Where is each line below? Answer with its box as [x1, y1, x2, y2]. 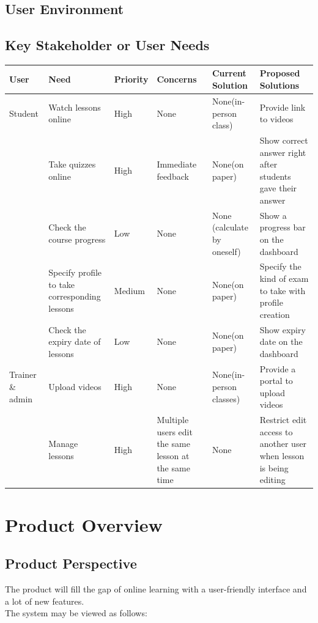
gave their [259, 182, 297, 194]
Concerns [157, 73, 197, 86]
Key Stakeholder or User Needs [5, 35, 210, 54]
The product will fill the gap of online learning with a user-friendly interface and [5, 582, 307, 595]
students [259, 169, 291, 182]
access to [259, 425, 293, 438]
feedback [157, 169, 189, 182]
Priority [114, 73, 149, 86]
